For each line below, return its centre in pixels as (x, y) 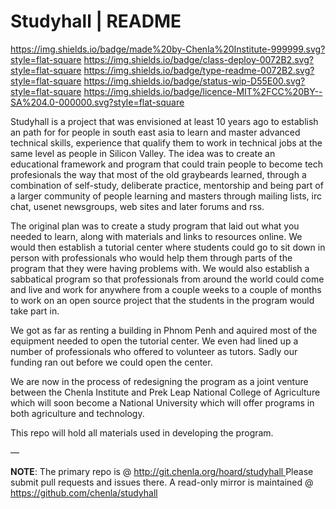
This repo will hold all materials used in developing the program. (142, 432)
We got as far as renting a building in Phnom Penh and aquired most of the (164, 330)
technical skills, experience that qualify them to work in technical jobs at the (166, 142)
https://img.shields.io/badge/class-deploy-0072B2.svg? (198, 59)
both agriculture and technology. (77, 413)
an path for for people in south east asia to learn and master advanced (155, 132)
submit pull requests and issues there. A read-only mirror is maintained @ (162, 482)
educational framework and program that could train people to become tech (167, 164)
